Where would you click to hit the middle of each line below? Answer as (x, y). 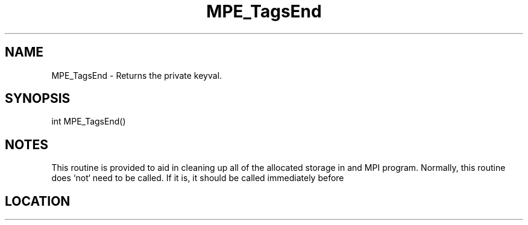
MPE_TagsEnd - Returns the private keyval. (137, 75)
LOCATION (38, 201)
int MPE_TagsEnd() (89, 122)
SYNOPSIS (38, 99)
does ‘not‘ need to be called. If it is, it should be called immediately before (198, 178)
